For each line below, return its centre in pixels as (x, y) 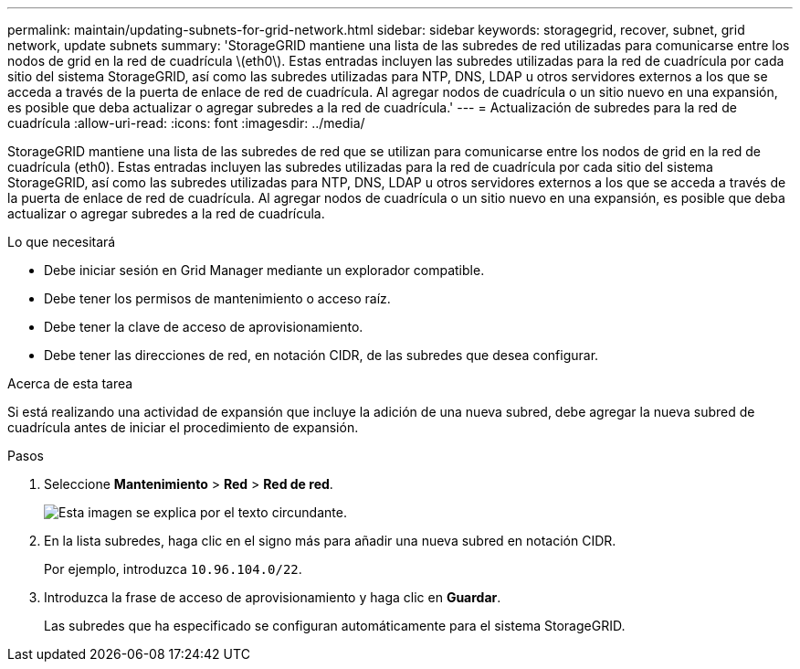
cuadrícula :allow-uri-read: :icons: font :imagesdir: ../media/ (186, 123)
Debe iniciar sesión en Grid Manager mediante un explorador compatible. (264, 270)
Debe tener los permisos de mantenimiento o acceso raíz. (217, 298)
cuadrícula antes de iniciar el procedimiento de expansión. (183, 427)
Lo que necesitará (62, 242)
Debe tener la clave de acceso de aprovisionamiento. (204, 327)
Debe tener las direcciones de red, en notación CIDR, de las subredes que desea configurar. (321, 355)
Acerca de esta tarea (70, 383)
